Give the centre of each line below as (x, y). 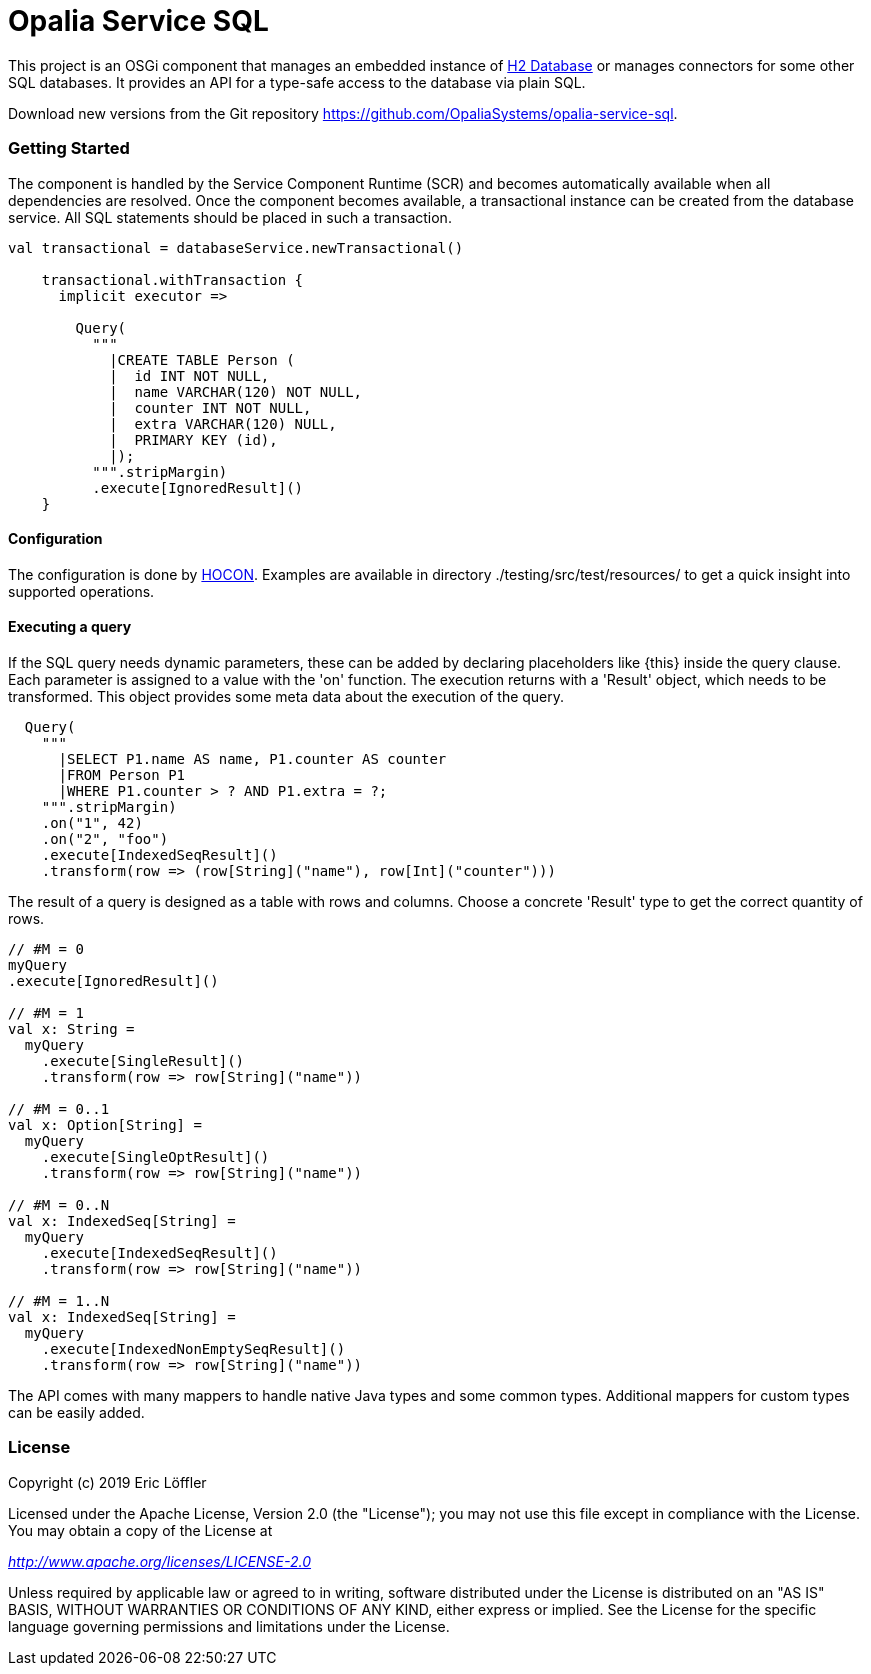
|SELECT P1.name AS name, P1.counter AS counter (252, 758)
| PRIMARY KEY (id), (193, 439)
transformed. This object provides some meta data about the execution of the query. (286, 696)
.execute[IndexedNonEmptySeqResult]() (193, 1348)
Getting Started (69, 148)
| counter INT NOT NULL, (210, 407)
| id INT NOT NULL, (189, 375)
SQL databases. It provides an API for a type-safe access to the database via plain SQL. (297, 82)
